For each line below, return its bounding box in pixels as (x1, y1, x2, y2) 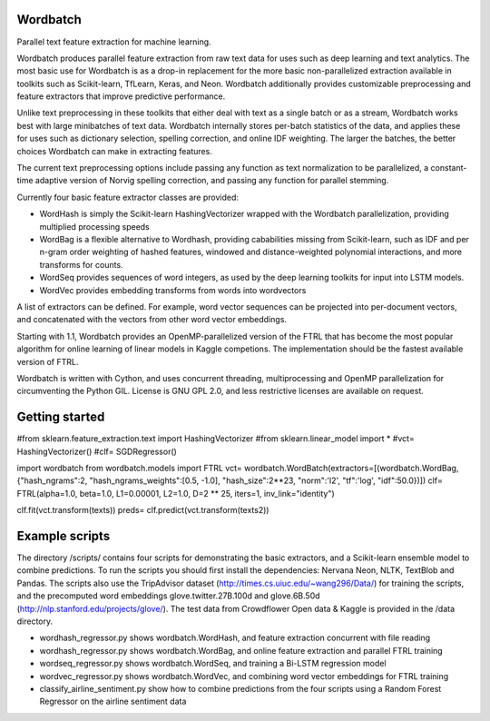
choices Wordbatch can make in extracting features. (16, 145, 212, 156)
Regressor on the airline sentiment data (39, 696, 187, 707)
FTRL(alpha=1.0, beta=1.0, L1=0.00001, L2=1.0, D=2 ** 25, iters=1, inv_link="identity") (16, 488, 335, 499)
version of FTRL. (16, 356, 79, 367)
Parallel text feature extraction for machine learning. (16, 36, 212, 47)
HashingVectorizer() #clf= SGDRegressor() (16, 446, 177, 457)
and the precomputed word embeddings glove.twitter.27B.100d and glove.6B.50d (16, 590, 321, 601)
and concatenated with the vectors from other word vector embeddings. (16, 314, 288, 325)
